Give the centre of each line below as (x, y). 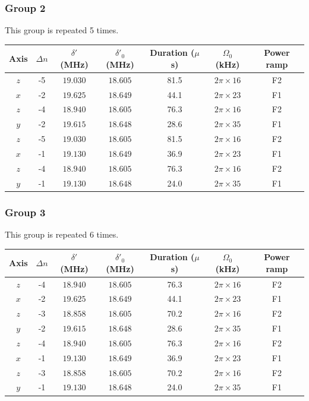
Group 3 (25, 212)
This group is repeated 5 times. (62, 30)
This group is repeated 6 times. (62, 234)
